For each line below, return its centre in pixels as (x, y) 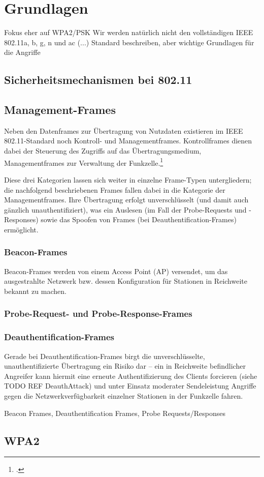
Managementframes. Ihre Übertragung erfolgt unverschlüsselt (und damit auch (126, 200)
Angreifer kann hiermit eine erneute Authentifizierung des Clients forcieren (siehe (131, 376)
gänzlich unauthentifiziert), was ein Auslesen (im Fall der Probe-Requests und (125, 209)
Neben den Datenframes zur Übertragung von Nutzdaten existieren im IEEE (124, 130)
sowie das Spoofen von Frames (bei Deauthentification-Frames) (139, 219)
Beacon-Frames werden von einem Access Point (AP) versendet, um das (116, 271)
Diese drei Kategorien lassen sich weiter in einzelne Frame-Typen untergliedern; (128, 179)
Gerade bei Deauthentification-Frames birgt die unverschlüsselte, (105, 356)
